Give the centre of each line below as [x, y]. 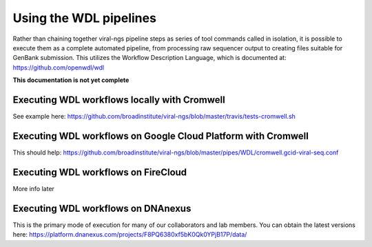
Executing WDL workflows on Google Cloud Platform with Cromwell [161, 136]
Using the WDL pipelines [84, 18]
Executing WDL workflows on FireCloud [100, 172]
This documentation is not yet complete [71, 80]
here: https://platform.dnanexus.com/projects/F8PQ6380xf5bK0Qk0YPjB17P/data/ [130, 235]
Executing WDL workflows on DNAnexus [102, 208]
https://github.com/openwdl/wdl [59, 67]
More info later [34, 188]
